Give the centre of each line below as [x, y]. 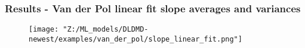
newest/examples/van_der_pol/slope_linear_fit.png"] [135, 39]
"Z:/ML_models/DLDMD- [106, 30]
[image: [44, 30]
